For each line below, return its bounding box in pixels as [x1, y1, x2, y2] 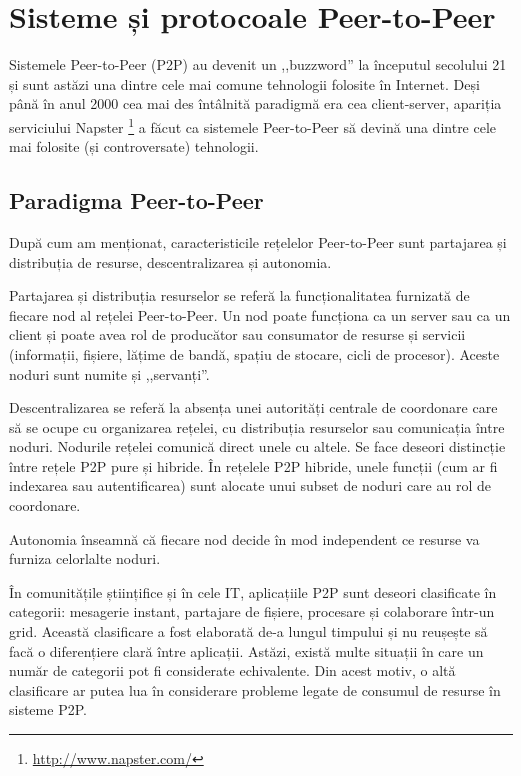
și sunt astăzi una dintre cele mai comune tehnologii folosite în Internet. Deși [9, 73, 480, 94]
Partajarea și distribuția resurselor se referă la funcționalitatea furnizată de [9, 285, 470, 306]
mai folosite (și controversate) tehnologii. [9, 136, 259, 157]
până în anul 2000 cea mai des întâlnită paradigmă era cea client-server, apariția [9, 93, 502, 114]
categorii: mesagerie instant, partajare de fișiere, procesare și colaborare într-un [9, 601, 495, 622]
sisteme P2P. [9, 699, 87, 720]
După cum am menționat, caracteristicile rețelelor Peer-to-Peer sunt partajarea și [9, 231, 507, 252]
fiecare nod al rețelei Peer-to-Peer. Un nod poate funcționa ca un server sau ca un [9, 304, 511, 325]
